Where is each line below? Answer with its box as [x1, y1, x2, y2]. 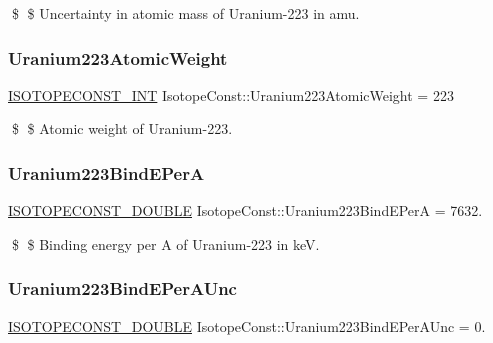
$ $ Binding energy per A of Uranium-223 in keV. [11, 233, 320, 254]
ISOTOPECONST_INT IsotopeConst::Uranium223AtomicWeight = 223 [8, 84, 454, 105]
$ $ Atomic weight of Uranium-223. [11, 118, 233, 139]
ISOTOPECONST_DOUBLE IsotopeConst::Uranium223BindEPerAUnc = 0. [8, 315, 486, 336]
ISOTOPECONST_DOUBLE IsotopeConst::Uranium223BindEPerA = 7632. [8, 200, 483, 221]
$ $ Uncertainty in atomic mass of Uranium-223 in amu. [11, 3, 360, 23]
